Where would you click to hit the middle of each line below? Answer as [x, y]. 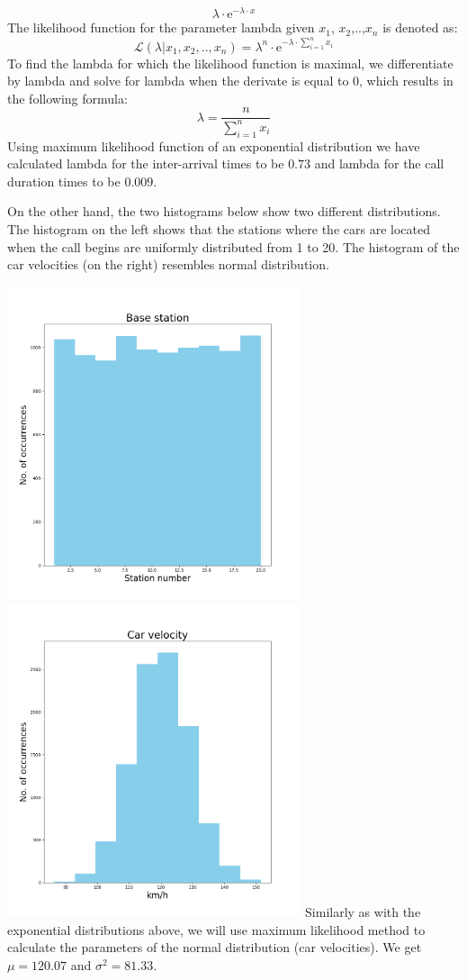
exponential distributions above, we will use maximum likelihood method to [216, 929]
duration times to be [64, 181]
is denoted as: [420, 27]
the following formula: [67, 98]
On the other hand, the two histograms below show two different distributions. [224, 211]
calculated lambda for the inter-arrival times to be [146, 163]
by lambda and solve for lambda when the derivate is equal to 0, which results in [230, 81]
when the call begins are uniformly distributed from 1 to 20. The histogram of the [233, 246]
